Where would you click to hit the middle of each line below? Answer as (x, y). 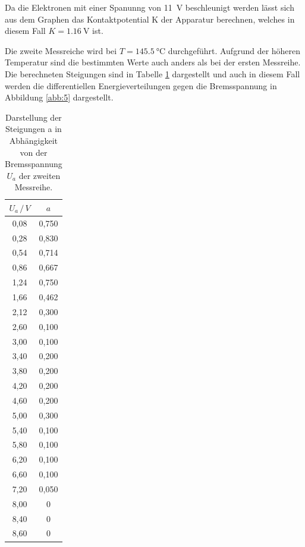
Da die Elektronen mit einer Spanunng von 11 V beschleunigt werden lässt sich (150, 7)
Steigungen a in (33, 129)
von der (34, 152)
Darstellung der (33, 117)
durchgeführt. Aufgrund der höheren (234, 50)
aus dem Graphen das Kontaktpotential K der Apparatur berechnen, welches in (150, 19)
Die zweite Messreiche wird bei (61, 50)
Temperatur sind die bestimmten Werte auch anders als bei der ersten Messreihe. (153, 62)
